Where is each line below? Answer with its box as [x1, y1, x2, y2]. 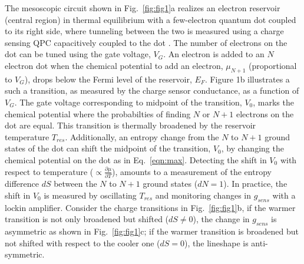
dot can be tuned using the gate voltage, [5, 48, 151, 60]
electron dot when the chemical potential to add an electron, [5, 59, 223, 71]
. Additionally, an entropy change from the [65, 130, 219, 143]
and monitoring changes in [155, 189, 252, 201]
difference [5, 177, 39, 190]
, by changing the [221, 142, 284, 154]
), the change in [193, 213, 250, 225]
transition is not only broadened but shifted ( [5, 213, 169, 225]
